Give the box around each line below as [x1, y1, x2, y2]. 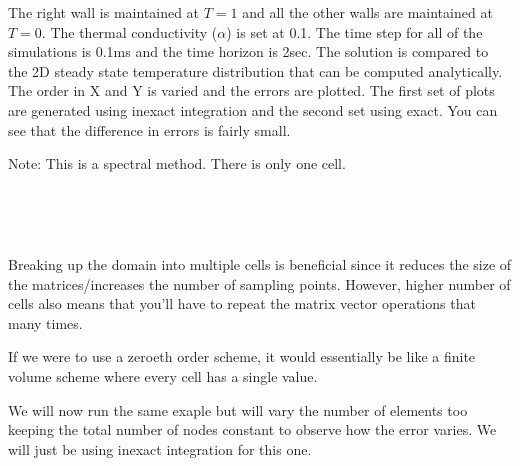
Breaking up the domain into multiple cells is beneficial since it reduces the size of [8, 253, 512, 274]
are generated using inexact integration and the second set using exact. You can [8, 99, 498, 120]
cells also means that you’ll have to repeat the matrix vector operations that [8, 293, 476, 314]
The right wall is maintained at [8, 2, 200, 22]
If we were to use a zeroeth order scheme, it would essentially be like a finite [8, 346, 476, 367]
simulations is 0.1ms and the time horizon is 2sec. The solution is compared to [8, 41, 489, 62]
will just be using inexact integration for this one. [8, 438, 312, 459]
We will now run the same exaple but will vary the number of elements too [8, 399, 468, 420]
